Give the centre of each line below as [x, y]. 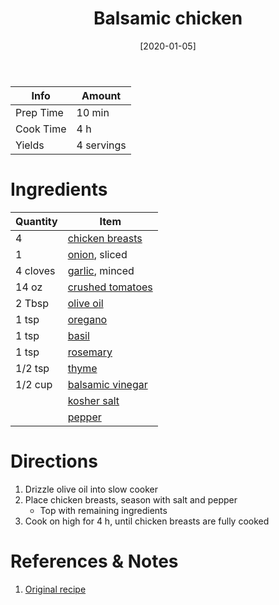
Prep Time [39, 112]
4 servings [101, 145]
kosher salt [93, 400]
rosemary [90, 352]
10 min [93, 112]
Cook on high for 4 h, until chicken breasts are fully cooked [147, 521]
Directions [54, 461]
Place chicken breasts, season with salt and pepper [131, 499]
